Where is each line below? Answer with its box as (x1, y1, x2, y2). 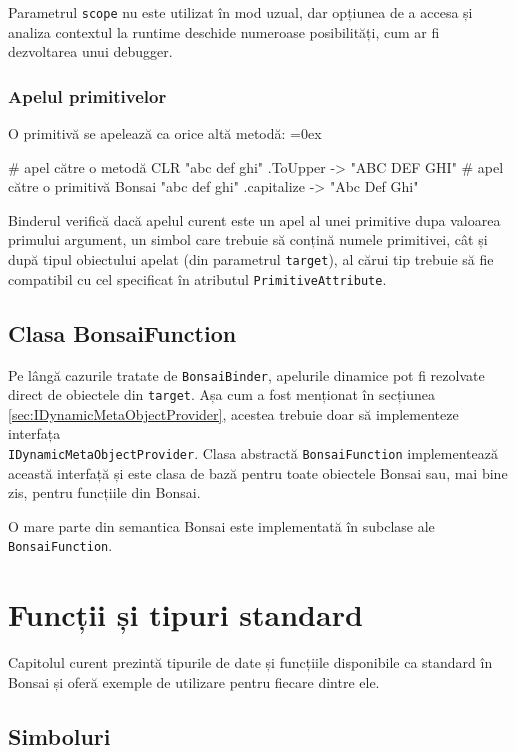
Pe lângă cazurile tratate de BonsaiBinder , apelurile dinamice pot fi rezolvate (8, 364, 485, 385)
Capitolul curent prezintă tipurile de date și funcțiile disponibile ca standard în (8, 652, 493, 673)
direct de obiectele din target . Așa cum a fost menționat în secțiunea (8, 384, 436, 405)
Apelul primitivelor (8, 83, 167, 108)
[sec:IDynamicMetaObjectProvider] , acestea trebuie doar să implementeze (8, 403, 459, 424)
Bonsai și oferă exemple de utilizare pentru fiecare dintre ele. (8, 671, 380, 692)
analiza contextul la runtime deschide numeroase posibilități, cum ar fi (8, 21, 440, 42)
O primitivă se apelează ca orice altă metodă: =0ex (8, 123, 322, 144)
